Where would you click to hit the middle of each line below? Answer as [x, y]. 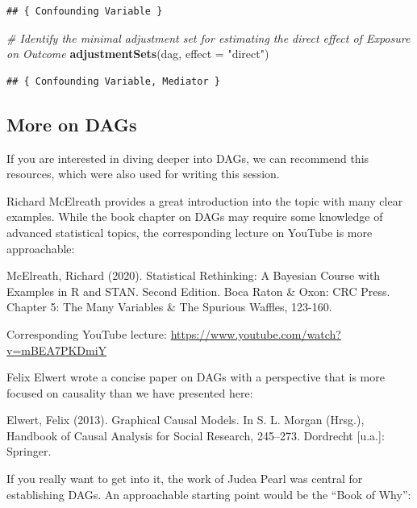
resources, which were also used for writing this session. [143, 174]
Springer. [29, 451]
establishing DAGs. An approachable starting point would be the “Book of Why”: [209, 494]
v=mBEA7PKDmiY [57, 350]
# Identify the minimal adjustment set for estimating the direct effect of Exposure [208, 37]
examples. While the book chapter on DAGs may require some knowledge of [195, 217]
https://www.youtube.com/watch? [256, 333]
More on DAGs [72, 124]
